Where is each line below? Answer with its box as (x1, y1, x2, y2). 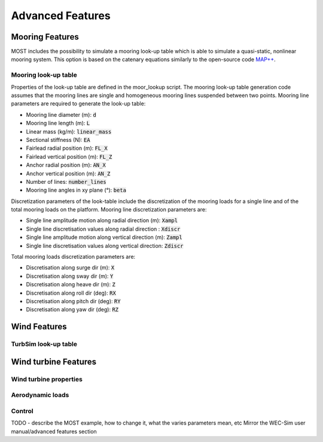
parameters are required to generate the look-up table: (11, 100, 146, 107)
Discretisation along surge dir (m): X (26, 264, 115, 271)
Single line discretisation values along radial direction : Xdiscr (26, 225, 181, 232)
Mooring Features (11, 32, 79, 42)
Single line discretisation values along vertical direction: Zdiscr (26, 242, 184, 249)
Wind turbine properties (11, 375, 83, 383)
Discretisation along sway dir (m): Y (26, 273, 114, 280)
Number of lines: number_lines (26, 178, 107, 185)
